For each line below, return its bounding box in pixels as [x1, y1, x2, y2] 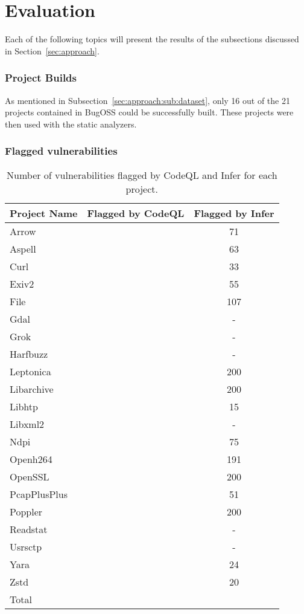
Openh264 [10, 451, 52, 466]
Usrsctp [10, 539, 42, 554]
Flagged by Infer [194, 205, 274, 220]
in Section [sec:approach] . [5, 44, 100, 57]
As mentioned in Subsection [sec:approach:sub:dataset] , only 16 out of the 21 [5, 94, 290, 106]
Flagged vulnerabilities [5, 143, 118, 158]
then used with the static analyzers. [5, 117, 137, 130]
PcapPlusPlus [10, 486, 68, 501]
